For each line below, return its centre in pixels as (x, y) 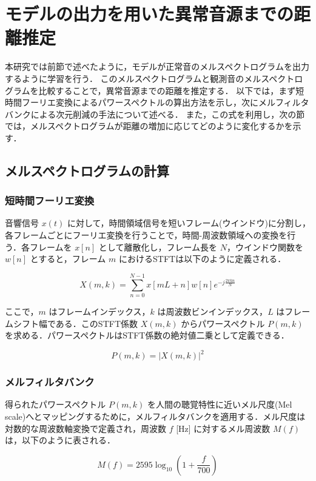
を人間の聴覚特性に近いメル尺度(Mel (220, 404)
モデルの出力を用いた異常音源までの (150, 14)
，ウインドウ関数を (265, 247)
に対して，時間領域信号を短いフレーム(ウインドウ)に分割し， (189, 223)
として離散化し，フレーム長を (158, 247)
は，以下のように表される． (60, 440)
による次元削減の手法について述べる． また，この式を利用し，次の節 (168, 114)
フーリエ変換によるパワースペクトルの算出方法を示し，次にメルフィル (161, 102)
